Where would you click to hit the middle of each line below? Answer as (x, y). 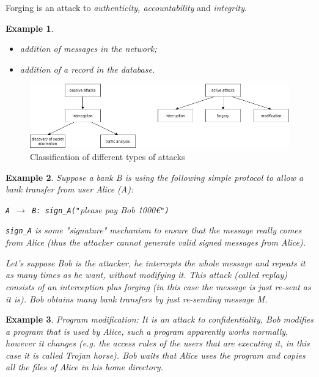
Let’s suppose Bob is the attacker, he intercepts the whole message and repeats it (156, 262)
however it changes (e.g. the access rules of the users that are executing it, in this (158, 343)
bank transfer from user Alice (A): (70, 189)
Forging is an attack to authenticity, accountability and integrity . (126, 7)
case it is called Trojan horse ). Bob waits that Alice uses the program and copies (156, 355)
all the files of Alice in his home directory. (84, 367)
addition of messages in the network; (88, 49)
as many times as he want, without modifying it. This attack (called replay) (147, 275)
